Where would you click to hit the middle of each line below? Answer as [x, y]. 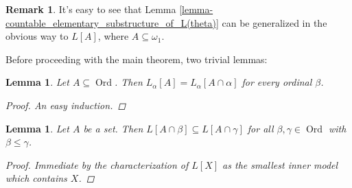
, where [113, 36]
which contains [36, 178]
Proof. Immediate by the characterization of [97, 164]
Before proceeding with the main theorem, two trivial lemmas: [137, 59]
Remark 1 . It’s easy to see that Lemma [91, 9]
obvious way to [37, 36]
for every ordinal [277, 82]
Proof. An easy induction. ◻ [66, 105]
